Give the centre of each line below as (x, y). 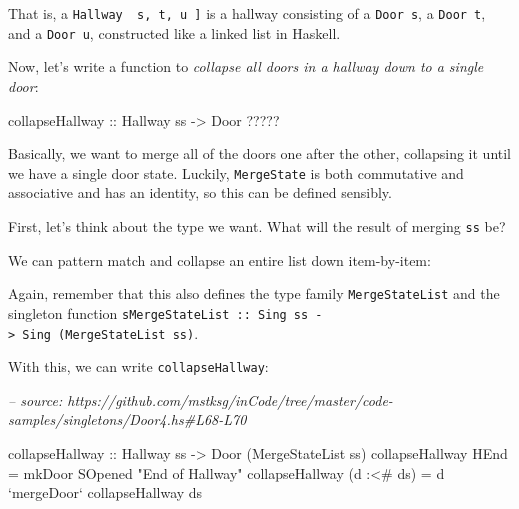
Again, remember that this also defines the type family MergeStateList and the (254, 293)
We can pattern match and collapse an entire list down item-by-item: (219, 259)
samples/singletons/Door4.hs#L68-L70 (127, 419)
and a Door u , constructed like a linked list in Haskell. (174, 32)
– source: (35, 399)
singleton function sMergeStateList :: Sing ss (158, 312)
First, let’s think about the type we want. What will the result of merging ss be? (257, 225)
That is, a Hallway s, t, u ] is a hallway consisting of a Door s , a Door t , (247, 13)
